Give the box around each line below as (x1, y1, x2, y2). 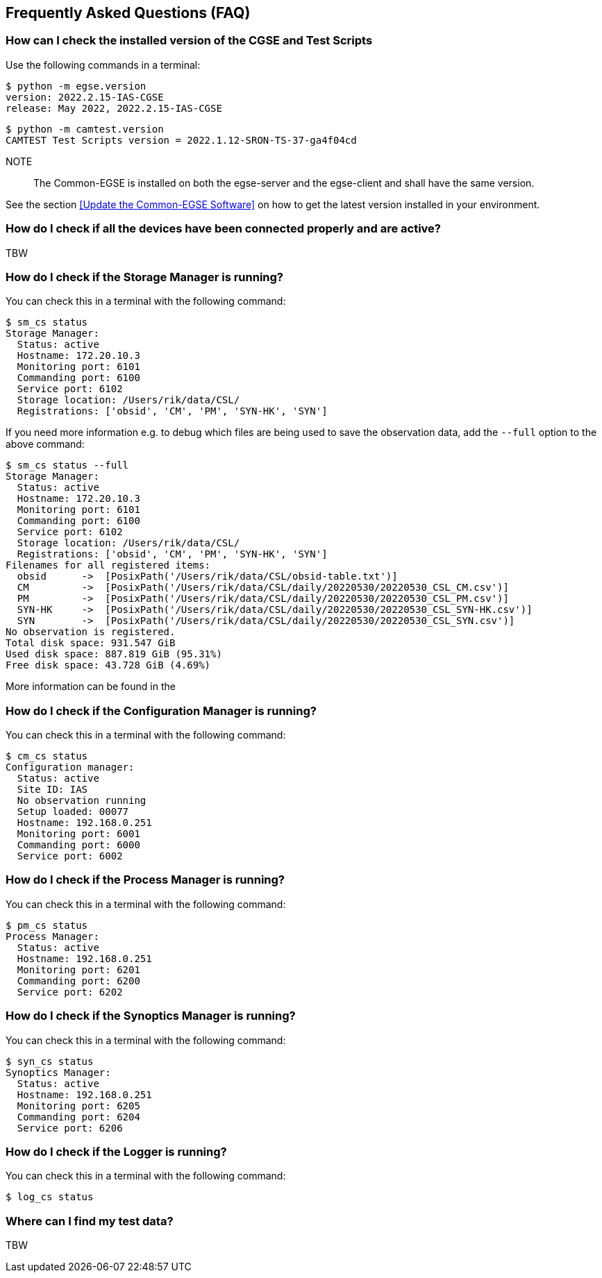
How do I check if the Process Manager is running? (6, 873, 285, 887)
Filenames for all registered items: (6, 560, 211, 571)
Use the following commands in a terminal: (6, 58, 201, 71)
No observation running (17, 795, 147, 807)
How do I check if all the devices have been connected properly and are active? (6, 221, 442, 236)
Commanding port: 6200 (17, 975, 140, 986)
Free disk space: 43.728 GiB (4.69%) (6, 659, 211, 671)
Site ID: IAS (17, 784, 88, 796)
